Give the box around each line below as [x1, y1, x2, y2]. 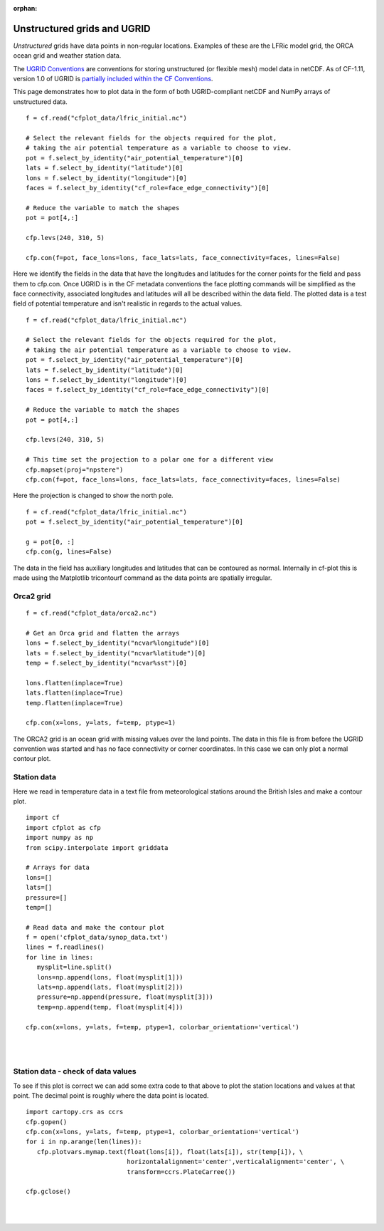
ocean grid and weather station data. [13, 51, 122, 60]
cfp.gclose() [26, 1188, 71, 1196]
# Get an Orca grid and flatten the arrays [26, 629, 180, 637]
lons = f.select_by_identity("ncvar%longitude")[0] [26, 639, 210, 648]
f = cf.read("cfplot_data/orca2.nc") [26, 609, 158, 617]
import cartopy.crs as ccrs [26, 1108, 124, 1116]
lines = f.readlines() [26, 943, 105, 951]
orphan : [13, 4, 38, 12]
